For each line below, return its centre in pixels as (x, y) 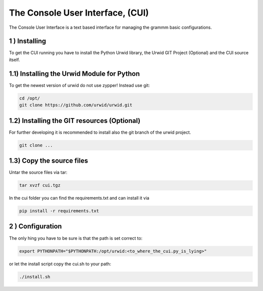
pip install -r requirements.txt (59, 211)
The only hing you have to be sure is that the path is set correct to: (76, 238)
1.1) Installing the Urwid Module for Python (74, 73)
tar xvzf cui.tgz (40, 185)
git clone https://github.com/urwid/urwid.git (76, 105)
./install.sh (35, 277)
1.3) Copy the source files (48, 161)
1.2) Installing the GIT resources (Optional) (75, 120)
